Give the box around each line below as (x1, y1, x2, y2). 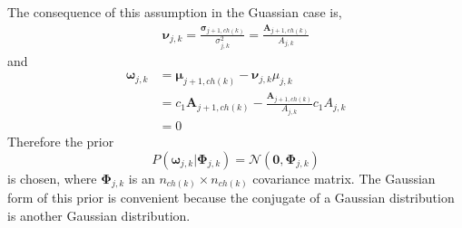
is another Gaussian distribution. (7, 205, 191, 224)
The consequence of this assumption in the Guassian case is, (7, 3, 342, 21)
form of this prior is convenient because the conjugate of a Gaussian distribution (7, 188, 455, 207)
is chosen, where (7, 168, 97, 187)
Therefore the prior (7, 131, 114, 150)
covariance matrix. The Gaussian (252, 168, 436, 187)
